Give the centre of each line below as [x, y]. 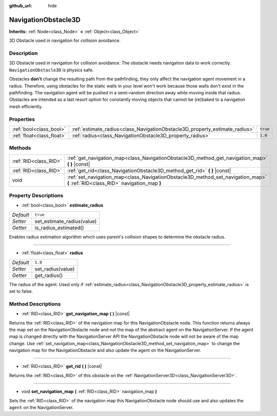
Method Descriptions [35, 304]
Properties [22, 119]
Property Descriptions [36, 196]
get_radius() [49, 275]
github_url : [20, 6]
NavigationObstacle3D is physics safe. [51, 70]
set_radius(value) [55, 269]
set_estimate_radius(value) [66, 221]
